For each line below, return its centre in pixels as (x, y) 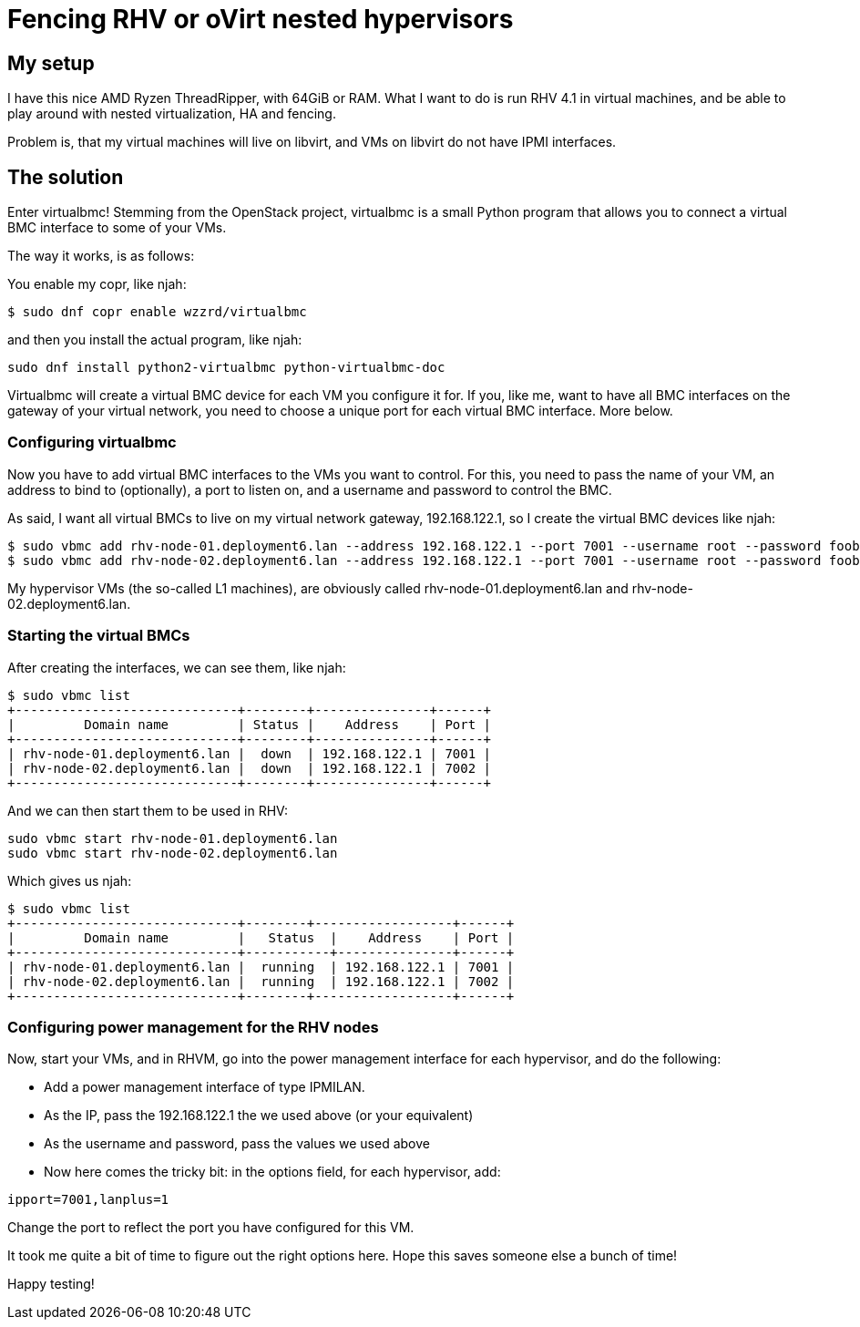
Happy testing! (51, 1284)
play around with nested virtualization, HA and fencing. (172, 114)
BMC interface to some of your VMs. (117, 228)
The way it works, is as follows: (101, 256)
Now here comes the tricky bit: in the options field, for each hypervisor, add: (272, 1172)
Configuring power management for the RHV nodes (193, 1027)
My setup (51, 63)
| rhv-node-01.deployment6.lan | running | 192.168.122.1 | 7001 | (261, 967)
